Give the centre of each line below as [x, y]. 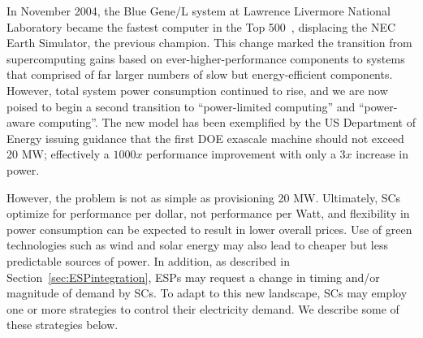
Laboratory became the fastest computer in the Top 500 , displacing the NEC [201, 26]
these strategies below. [63, 325]
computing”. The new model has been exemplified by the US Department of [227, 122]
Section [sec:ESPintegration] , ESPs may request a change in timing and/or [193, 277]
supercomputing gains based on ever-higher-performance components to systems [206, 58]
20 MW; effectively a [58, 154]
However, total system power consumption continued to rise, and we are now [197, 90]
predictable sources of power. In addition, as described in [148, 260]
